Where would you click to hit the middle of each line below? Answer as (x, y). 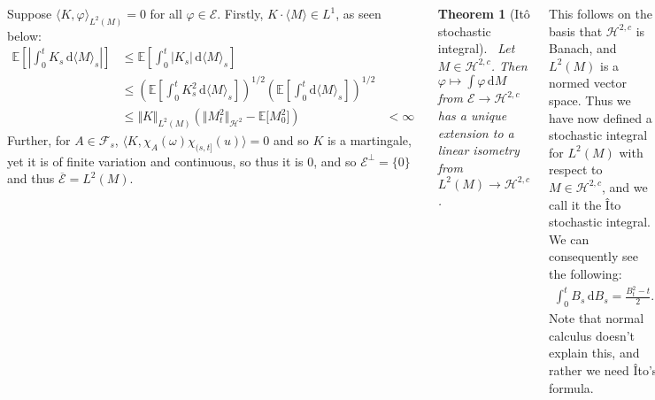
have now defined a (601, 117)
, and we (625, 186)
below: (24, 35)
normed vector (588, 83)
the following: (586, 273)
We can (569, 238)
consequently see (593, 256)
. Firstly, (240, 13)
